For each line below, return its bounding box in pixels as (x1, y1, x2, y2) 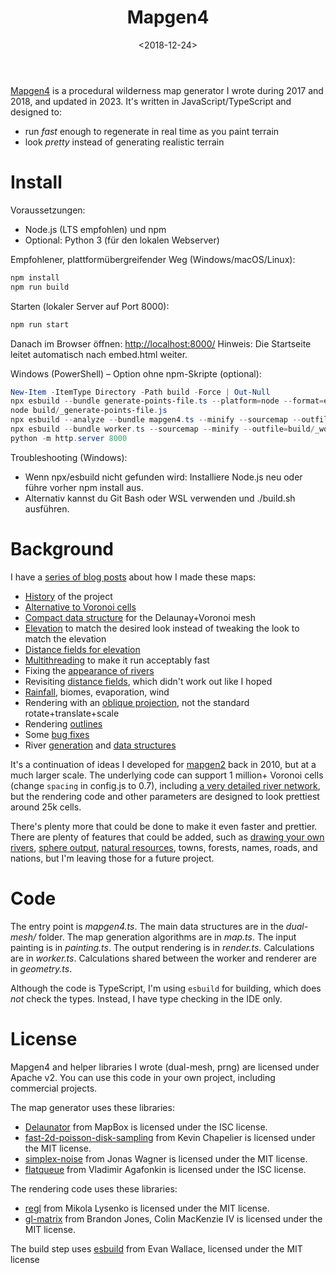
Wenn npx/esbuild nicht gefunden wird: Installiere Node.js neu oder (24, 471, 303, 483)
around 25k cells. (10, 801, 82, 813)
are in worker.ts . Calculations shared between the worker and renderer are (10, 952, 317, 964)
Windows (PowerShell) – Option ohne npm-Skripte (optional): (10, 367, 262, 380)
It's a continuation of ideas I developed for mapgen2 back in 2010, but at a (10, 758, 317, 770)
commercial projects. (10, 1082, 98, 1094)
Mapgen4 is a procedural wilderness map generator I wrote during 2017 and (10, 84, 324, 96)
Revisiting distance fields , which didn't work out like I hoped (24, 675, 273, 687)
